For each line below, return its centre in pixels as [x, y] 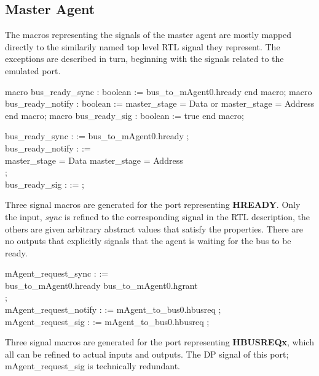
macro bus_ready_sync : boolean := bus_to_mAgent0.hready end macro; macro [159, 91]
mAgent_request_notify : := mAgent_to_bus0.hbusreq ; [113, 309]
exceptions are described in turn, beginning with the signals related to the [144, 59]
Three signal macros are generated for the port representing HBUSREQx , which [159, 342]
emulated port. [33, 70]
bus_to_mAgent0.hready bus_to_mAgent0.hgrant [101, 285]
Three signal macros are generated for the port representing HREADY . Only [153, 205]
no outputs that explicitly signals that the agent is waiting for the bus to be [148, 241]
